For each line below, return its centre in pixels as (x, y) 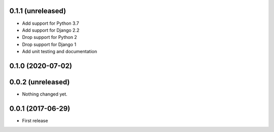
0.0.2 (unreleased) (40, 82)
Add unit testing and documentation (60, 52)
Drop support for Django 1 (49, 44)
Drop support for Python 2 (49, 37)
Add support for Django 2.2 (51, 30)
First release (35, 120)
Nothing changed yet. (45, 94)
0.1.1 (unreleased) (38, 11)
